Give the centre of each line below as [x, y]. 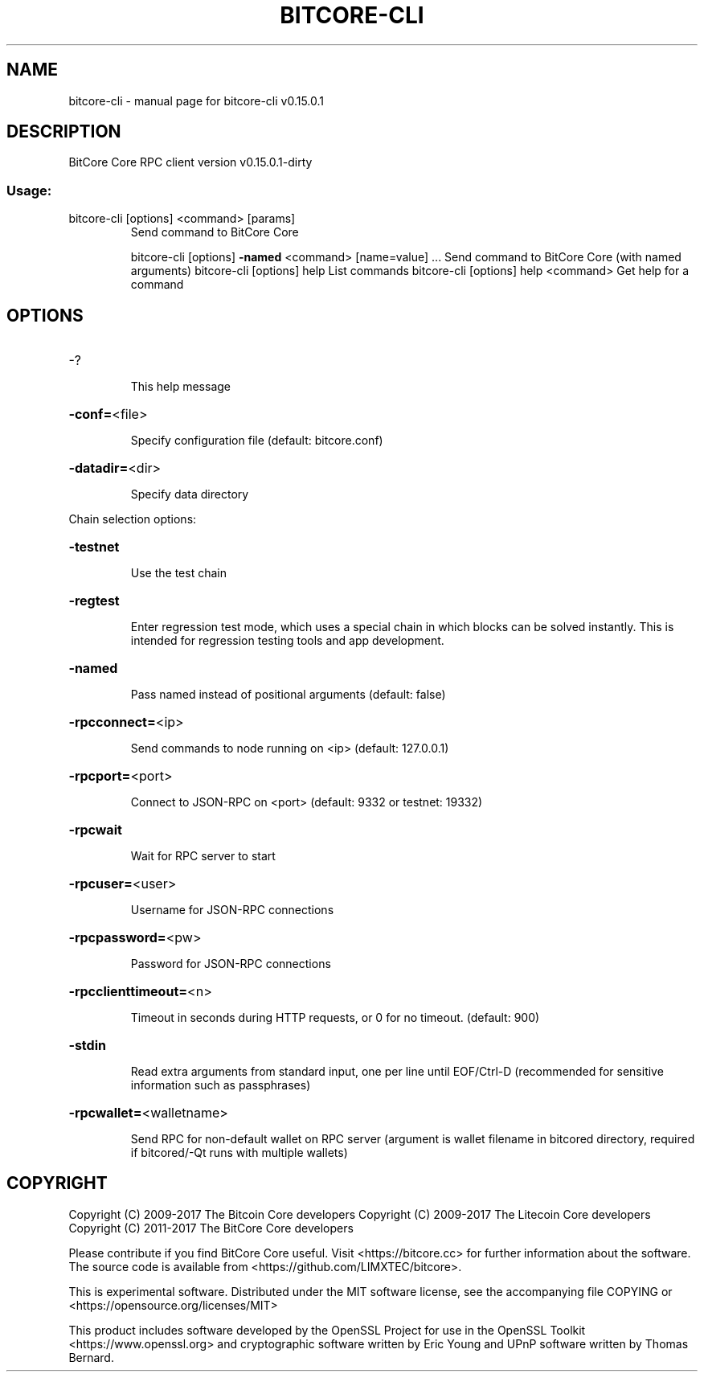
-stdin [87, 1046]
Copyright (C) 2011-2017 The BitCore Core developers [211, 1228]
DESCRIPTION [64, 132]
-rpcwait [95, 830]
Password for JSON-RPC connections [231, 964]
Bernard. [91, 1357]
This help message [180, 387]
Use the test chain [178, 573]
